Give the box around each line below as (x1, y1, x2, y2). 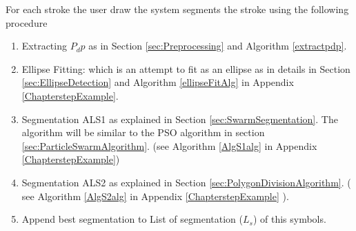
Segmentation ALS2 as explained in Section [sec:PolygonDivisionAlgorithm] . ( (21, 175, 351, 189)
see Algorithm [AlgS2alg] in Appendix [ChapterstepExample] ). (21, 188, 289, 203)
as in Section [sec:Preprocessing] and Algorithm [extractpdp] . (88, 38, 347, 53)
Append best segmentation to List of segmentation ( (21, 212, 243, 226)
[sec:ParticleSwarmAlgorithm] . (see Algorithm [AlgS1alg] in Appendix (21, 138, 317, 153)
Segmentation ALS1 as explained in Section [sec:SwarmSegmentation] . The (21, 111, 338, 126)
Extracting (21, 38, 67, 53)
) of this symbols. (253, 212, 326, 226)
